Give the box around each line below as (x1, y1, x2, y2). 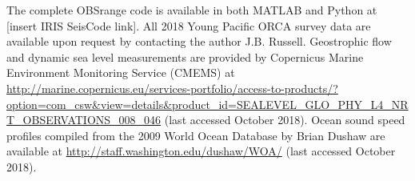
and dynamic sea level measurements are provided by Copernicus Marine (6, 48, 364, 65)
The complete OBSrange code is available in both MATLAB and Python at (6, 2, 377, 18)
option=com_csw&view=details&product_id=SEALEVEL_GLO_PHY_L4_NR (6, 95, 409, 112)
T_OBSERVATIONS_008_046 (6, 111, 162, 128)
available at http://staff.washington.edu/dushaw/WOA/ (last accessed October (6, 143, 396, 159)
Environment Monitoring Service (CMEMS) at (6, 64, 235, 81)
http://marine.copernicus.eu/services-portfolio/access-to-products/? (6, 79, 338, 96)
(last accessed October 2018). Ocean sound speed (164, 111, 405, 128)
